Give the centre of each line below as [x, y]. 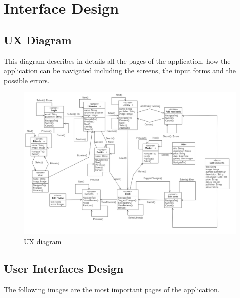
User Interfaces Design [64, 268]
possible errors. [27, 80]
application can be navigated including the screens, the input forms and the [120, 71]
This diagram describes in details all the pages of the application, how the [117, 61]
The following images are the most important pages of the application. [112, 289]
